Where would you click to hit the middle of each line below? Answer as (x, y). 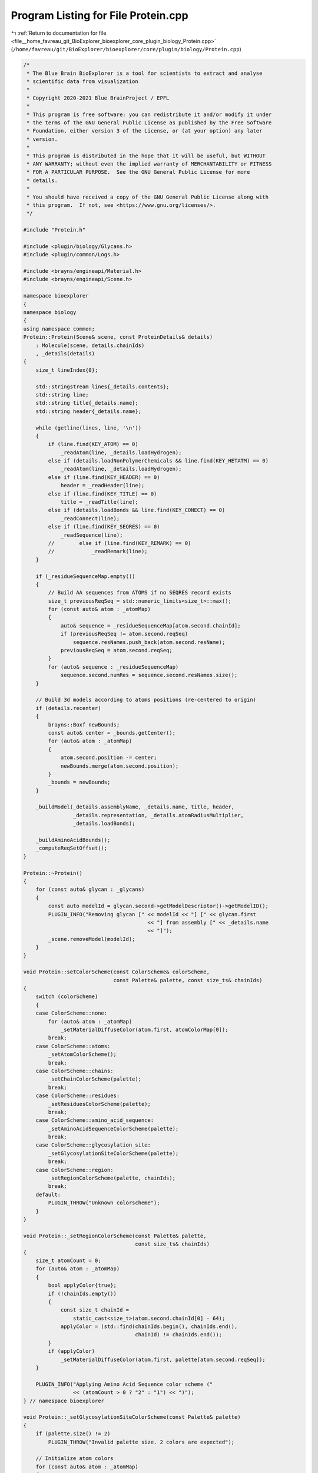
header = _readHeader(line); (102, 486)
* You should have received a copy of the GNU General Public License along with (148, 197)
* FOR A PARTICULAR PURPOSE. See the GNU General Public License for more (138, 172)
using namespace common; (59, 329)
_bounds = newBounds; (79, 782)
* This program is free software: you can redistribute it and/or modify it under (149, 114)
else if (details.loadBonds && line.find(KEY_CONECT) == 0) (137, 510)
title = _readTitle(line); (99, 502)
